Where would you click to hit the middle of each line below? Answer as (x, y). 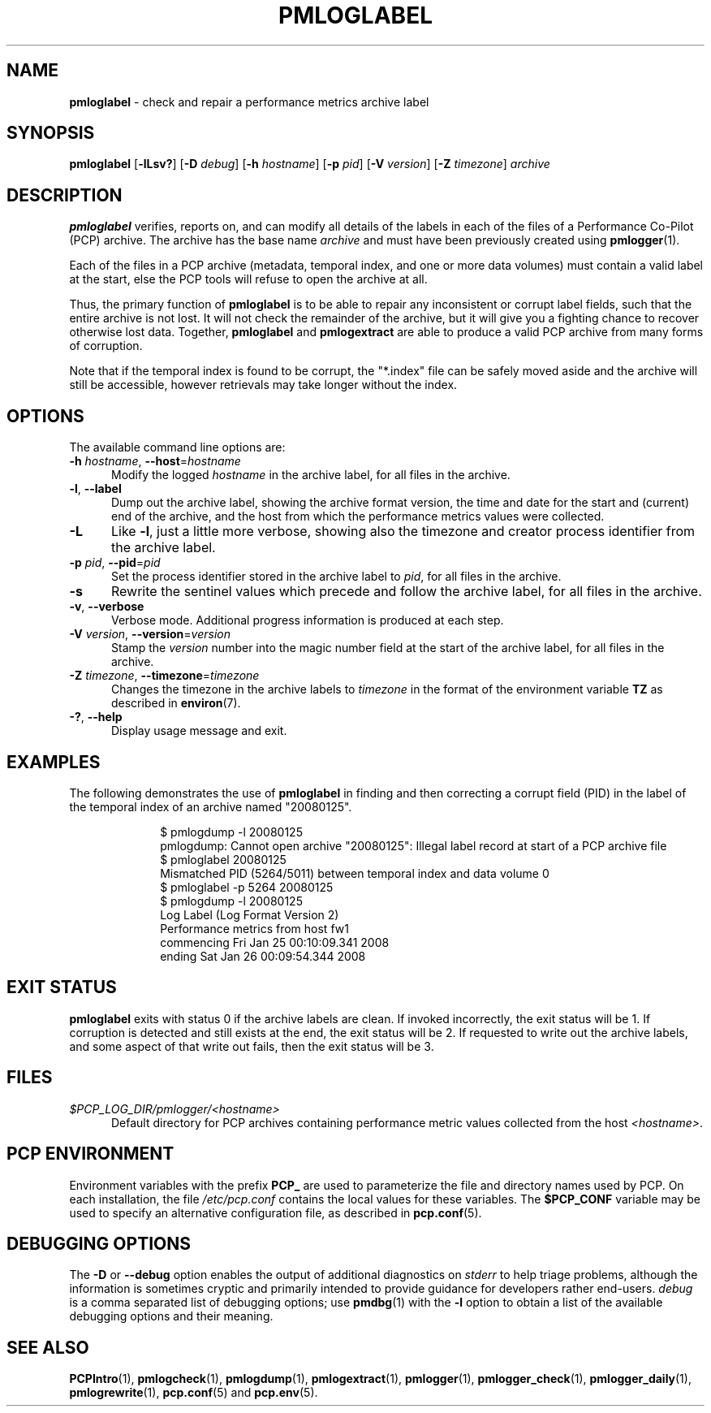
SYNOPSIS (51, 133)
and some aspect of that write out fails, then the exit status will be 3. (252, 1046)
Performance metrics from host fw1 (254, 928)
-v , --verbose (107, 607)
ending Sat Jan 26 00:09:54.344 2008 (263, 956)
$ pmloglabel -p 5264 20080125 (247, 887)
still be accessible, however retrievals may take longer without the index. (263, 385)
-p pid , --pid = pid (115, 563)
